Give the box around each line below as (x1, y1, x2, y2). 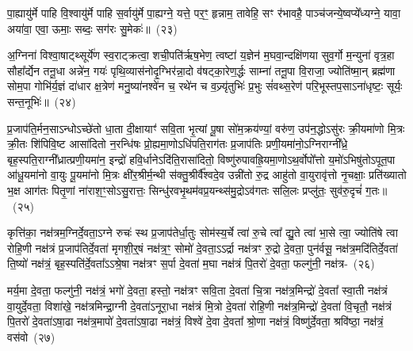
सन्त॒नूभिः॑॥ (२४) (7, 93, 76, 109)
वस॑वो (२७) (7, 328, 55, 345)
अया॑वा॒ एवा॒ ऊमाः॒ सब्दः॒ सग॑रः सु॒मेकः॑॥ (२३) (7, 20, 178, 36)
